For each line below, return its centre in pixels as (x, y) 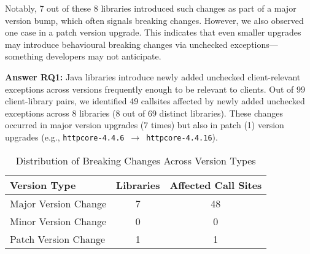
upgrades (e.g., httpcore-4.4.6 (65, 137)
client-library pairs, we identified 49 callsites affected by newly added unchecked (155, 101)
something (24, 56)
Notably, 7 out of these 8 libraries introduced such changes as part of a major (151, 8)
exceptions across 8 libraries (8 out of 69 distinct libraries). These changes (144, 113)
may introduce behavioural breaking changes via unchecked (116, 44)
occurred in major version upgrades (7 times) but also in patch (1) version (145, 125)
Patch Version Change (58, 239)
